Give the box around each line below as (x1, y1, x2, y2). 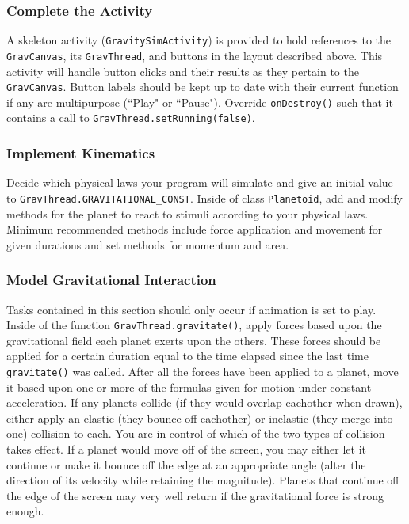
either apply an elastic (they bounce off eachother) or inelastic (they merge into (6, 409, 393, 426)
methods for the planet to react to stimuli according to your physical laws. (6, 205, 369, 222)
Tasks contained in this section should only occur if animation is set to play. (6, 301, 377, 317)
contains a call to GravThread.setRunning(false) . (6, 109, 255, 126)
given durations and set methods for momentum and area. (6, 236, 289, 253)
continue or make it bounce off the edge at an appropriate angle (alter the (6, 456, 366, 473)
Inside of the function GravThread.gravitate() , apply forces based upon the (6, 317, 382, 333)
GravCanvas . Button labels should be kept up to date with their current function (6, 78, 399, 95)
